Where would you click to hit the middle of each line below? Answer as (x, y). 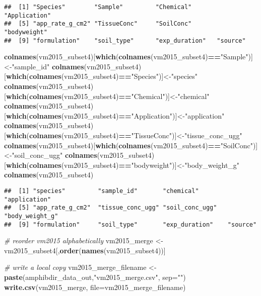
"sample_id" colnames (48, 66)
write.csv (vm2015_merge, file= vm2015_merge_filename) (95, 287)
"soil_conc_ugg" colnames (54, 155)
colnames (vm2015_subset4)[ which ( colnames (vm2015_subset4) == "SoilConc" (128, 145)
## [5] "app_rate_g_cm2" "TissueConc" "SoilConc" (98, 24)
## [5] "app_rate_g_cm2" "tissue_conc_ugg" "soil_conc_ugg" (111, 208)
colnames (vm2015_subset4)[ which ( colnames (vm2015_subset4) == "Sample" (126, 57)
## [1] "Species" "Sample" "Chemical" (98, 7)
